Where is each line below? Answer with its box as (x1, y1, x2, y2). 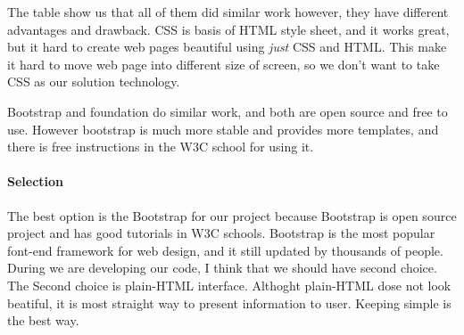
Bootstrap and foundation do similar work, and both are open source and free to (7, 102, 448, 120)
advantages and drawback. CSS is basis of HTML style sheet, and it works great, (7, 20, 450, 38)
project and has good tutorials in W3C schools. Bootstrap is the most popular (7, 224, 435, 242)
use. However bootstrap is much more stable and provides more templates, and (7, 119, 439, 138)
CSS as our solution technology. (7, 72, 180, 91)
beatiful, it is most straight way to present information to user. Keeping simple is (7, 293, 452, 312)
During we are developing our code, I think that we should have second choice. (7, 258, 437, 277)
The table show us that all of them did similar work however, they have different (7, 3, 449, 20)
